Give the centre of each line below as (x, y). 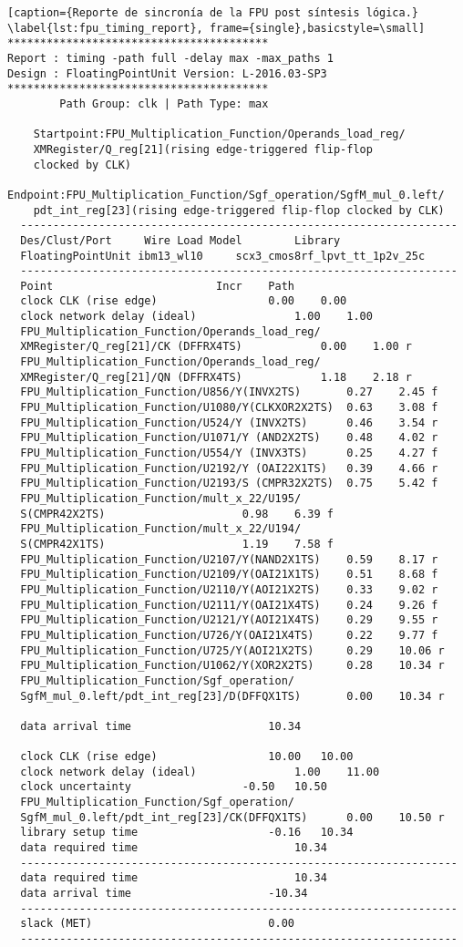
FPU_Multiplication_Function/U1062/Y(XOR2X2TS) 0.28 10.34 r (232, 666)
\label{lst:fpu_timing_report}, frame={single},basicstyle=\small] (216, 28)
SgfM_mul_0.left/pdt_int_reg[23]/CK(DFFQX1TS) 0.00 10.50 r (232, 817)
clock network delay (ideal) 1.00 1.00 (196, 317)
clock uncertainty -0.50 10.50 (174, 787)
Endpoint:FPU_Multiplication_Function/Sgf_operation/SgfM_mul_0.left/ (226, 195)
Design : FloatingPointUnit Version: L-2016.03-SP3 (167, 73)
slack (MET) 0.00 (157, 924)
